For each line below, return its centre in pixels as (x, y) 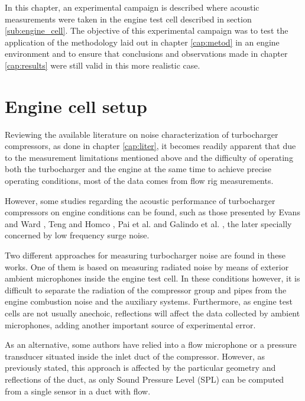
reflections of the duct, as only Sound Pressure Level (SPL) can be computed (145, 379)
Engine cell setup (76, 106)
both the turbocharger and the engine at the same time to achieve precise (138, 169)
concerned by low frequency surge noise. (77, 235)
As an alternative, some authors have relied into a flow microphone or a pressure (151, 345)
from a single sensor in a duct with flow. (78, 391)
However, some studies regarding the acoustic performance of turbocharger (140, 200)
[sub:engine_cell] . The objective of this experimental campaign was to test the (147, 30)
